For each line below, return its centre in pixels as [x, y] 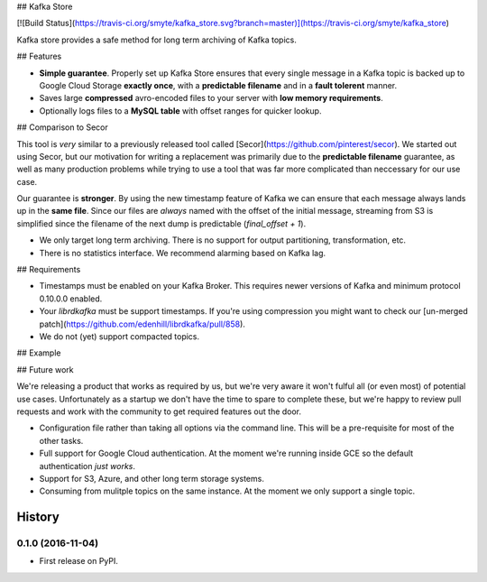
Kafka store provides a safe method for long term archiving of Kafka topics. [156, 40]
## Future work [45, 369]
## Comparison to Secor [62, 127]
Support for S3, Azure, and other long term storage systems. [152, 478]
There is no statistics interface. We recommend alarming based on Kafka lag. [183, 253]
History [38, 517]
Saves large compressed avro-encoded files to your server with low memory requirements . [211, 98]
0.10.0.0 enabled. [71, 299]
